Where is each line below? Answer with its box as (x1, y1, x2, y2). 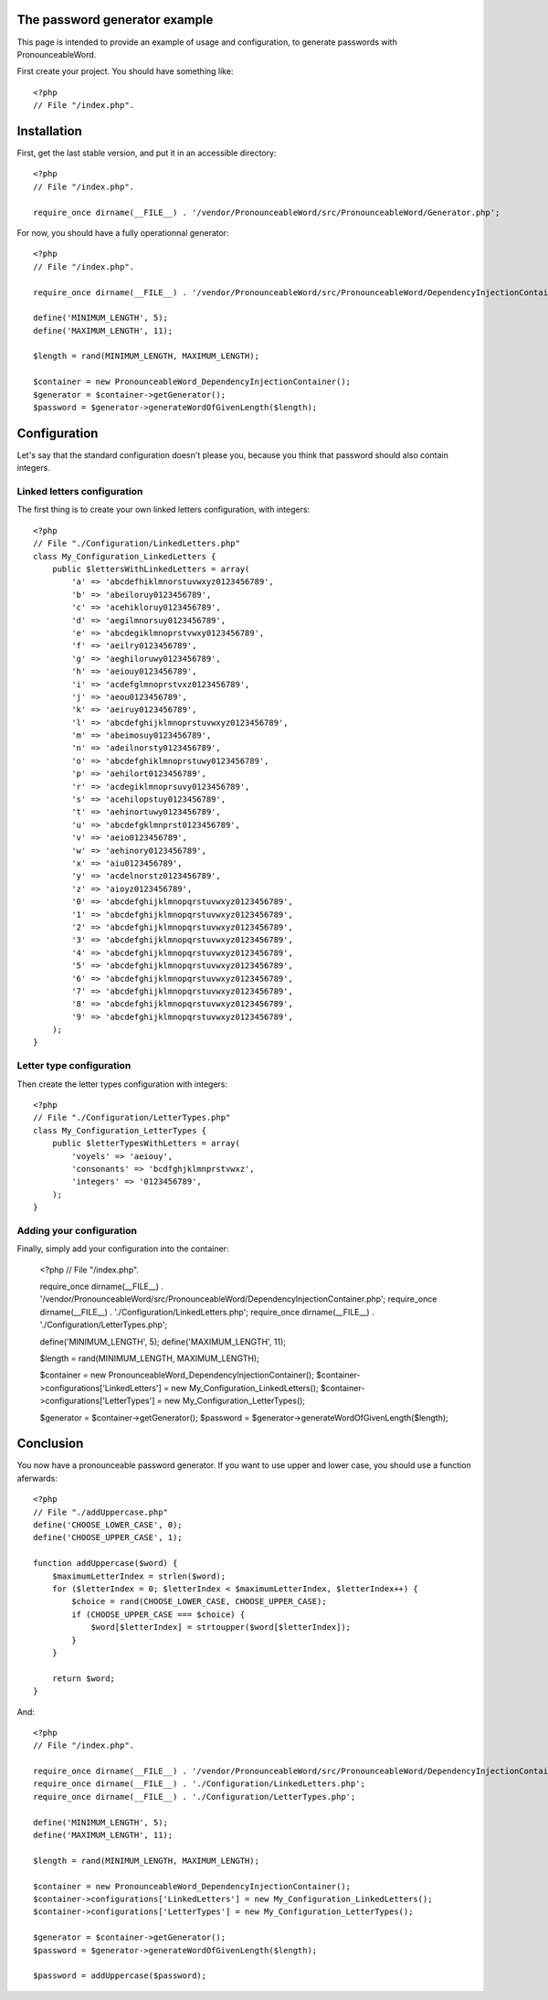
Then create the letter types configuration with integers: (16, 1079, 228, 1090)
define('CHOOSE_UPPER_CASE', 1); (33, 1532, 183, 1543)
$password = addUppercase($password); (33, 1971, 207, 1981)
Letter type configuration (16, 1059, 132, 1072)
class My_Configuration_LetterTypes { (33, 1125, 207, 1135)
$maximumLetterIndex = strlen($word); (51, 1570, 227, 1581)
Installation (16, 123, 82, 139)
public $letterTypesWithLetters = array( (51, 1138, 241, 1149)
